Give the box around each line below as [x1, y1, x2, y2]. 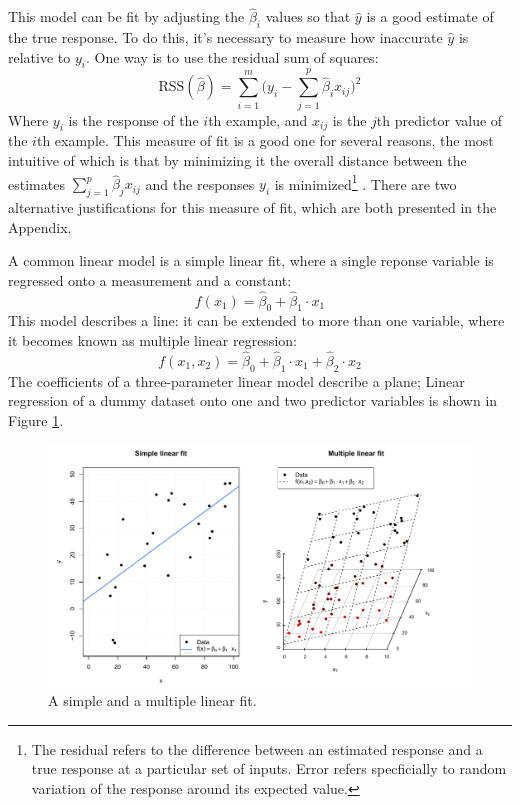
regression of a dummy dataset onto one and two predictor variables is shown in [8, 390, 498, 411]
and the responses [145, 173, 255, 194]
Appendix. [8, 216, 72, 237]
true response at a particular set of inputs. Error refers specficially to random [31, 758, 507, 779]
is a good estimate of [366, 6, 494, 27]
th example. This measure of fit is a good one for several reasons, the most [36, 130, 494, 151]
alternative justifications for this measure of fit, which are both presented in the [8, 196, 497, 217]
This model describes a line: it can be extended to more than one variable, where [8, 310, 505, 331]
